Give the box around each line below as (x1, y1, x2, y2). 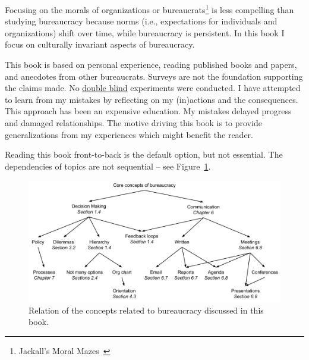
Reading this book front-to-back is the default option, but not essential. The (5, 148, 283, 161)
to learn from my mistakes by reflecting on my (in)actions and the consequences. (5, 93, 298, 105)
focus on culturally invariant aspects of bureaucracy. (5, 38, 195, 51)
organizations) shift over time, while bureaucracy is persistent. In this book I (5, 26, 285, 39)
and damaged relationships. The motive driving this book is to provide (5, 117, 262, 129)
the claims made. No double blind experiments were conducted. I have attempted (5, 82, 301, 94)
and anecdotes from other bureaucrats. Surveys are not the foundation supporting (5, 70, 303, 82)
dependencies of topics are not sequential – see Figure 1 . (5, 159, 211, 172)
